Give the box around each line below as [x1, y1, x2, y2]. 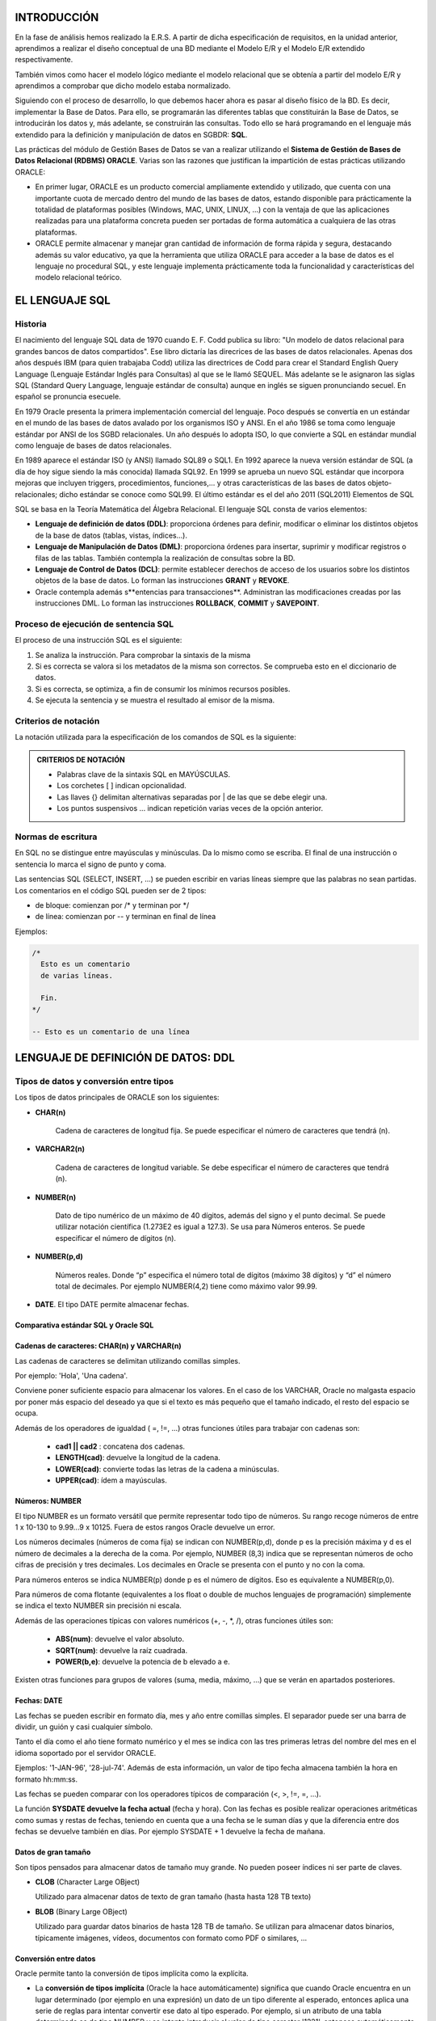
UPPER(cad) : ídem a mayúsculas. [55, 1475, 167, 1485]
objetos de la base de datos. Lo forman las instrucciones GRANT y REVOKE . [35, 576, 290, 585]
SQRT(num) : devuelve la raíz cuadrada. [55, 1645, 188, 1655]
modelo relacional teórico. [35, 272, 123, 282]
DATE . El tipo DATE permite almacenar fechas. [35, 1300, 190, 1310]
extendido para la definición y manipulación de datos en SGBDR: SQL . [15, 129, 248, 139]
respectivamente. [15, 55, 73, 65]
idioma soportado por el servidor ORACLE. [15, 1748, 157, 1757]
